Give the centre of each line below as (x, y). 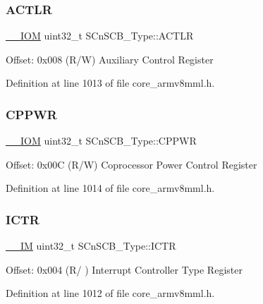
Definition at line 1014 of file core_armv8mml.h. (110, 188)
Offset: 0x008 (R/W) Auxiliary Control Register (110, 59)
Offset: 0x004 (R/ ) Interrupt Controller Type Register (124, 269)
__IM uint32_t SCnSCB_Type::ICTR (91, 246)
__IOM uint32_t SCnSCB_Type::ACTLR (100, 36)
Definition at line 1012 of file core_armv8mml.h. (110, 293)
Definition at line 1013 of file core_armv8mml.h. (110, 83)
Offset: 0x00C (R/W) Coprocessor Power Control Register (131, 164)
